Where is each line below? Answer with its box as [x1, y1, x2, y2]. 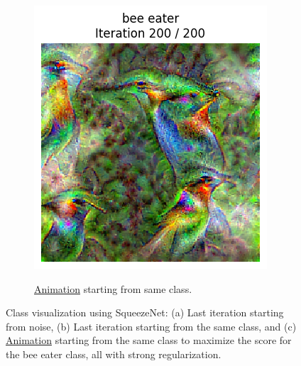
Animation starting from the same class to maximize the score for [6, 333, 292, 348]
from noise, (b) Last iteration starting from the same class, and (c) [6, 318, 297, 333]
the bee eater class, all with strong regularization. [6, 346, 221, 361]
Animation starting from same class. [34, 281, 192, 296]
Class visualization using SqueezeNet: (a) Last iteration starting [6, 305, 284, 320]
